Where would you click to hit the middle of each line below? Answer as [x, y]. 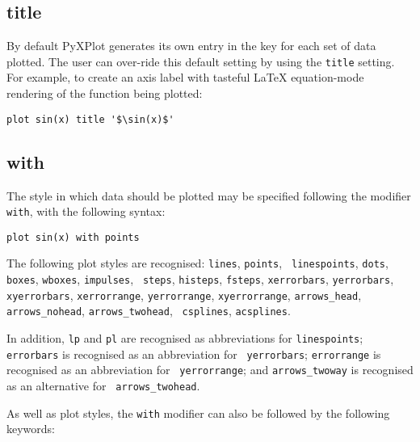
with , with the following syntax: [86, 211]
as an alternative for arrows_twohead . [103, 385]
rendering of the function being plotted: [105, 93]
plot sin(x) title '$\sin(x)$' [90, 119]
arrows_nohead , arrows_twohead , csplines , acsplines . [149, 311]
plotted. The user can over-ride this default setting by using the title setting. [201, 61]
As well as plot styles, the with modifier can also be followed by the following [198, 413]
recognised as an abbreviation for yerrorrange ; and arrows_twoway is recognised [210, 370]
